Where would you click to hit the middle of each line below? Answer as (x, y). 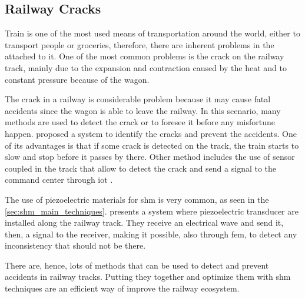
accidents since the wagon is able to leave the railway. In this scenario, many (143, 110)
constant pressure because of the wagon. (77, 79)
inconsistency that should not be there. (75, 245)
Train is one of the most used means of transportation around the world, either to (152, 33)
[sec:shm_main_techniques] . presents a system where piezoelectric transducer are (152, 211)
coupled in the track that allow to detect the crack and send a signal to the (141, 168)
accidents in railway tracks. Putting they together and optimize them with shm (148, 277)
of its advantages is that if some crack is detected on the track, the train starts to (152, 145)
